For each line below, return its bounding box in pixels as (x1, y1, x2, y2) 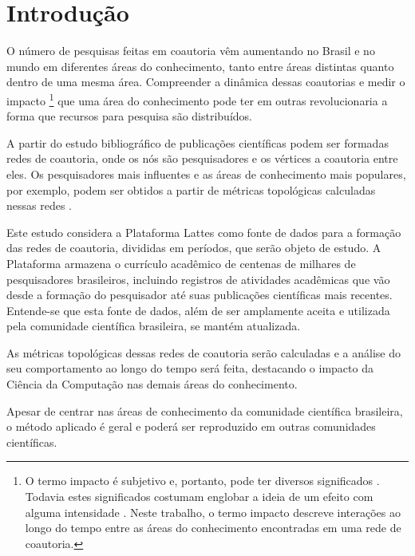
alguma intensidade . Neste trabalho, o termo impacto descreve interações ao (25, 503, 401, 520)
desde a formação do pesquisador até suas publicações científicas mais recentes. (6, 286, 393, 303)
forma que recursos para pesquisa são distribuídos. (6, 108, 252, 124)
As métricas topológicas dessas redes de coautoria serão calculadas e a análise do (6, 344, 401, 361)
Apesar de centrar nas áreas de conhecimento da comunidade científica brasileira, (6, 402, 403, 419)
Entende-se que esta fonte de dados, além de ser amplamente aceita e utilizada (6, 302, 390, 318)
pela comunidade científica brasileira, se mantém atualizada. (6, 317, 301, 334)
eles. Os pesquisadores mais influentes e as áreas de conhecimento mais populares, (6, 165, 406, 182)
